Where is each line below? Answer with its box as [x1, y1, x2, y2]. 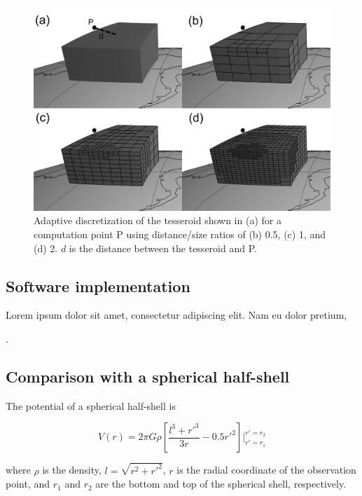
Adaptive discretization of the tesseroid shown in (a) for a [34, 213, 281, 228]
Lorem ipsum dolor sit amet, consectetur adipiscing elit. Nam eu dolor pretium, [6, 308, 347, 322]
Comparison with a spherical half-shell [6, 365, 290, 387]
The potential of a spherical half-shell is [6, 398, 176, 413]
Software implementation [6, 275, 190, 296]
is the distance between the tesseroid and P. [69, 240, 257, 255]
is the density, [42, 462, 102, 477]
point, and [6, 476, 50, 491]
